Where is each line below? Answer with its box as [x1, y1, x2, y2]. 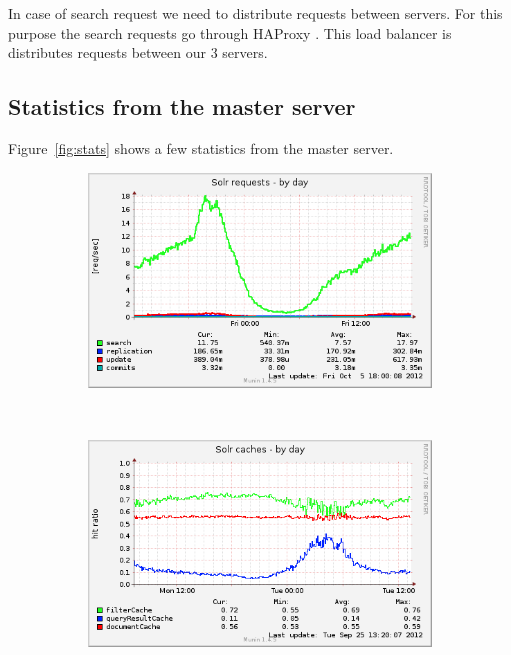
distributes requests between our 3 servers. [8, 42, 268, 63]
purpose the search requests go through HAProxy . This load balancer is [8, 22, 452, 43]
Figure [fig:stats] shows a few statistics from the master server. [8, 137, 394, 158]
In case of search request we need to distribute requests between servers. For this [8, 3, 503, 23]
